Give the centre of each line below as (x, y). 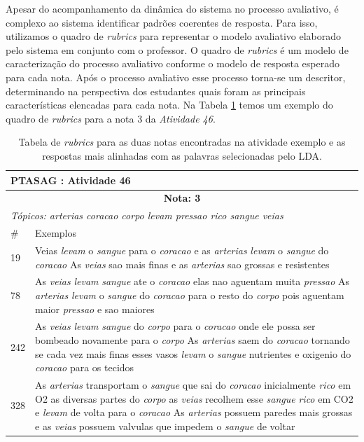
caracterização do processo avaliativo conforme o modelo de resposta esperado (173, 63)
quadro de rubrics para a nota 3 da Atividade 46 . (111, 118)
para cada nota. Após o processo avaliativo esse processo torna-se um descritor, (176, 77)
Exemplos (56, 233)
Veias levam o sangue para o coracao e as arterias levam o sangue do (182, 250)
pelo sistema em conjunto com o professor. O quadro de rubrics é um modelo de (177, 49)
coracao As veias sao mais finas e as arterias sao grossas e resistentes (182, 264)
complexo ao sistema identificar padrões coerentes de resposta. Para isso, (162, 22)
